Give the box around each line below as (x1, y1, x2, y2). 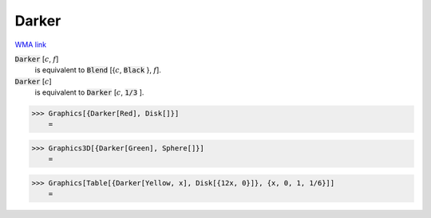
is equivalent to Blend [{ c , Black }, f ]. (34, 65, 161, 75)
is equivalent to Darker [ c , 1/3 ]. (34, 88, 144, 97)
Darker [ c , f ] (14, 54, 59, 64)
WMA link (14, 40, 47, 49)
